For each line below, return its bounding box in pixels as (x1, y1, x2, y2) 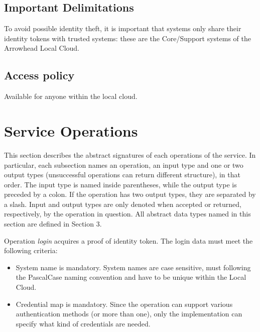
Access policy (4, 67, 75, 83)
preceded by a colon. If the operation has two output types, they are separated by (4, 189, 256, 199)
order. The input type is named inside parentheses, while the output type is (4, 179, 237, 189)
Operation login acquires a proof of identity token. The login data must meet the (4, 235, 253, 246)
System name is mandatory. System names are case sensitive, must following (16, 262, 251, 272)
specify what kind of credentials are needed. (16, 318, 151, 328)
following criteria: (4, 245, 58, 256)
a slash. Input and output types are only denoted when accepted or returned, (4, 198, 241, 209)
